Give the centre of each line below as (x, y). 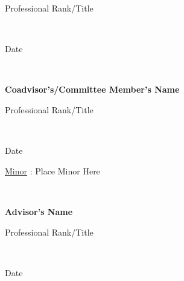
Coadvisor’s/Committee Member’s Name (92, 89)
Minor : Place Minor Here (52, 170)
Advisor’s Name (39, 211)
